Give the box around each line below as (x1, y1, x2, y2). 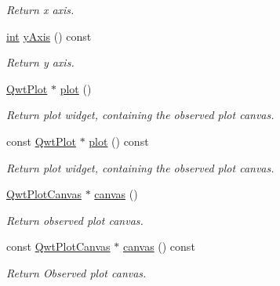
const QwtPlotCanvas (6, 238, 111, 255)
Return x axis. (6, 2, 75, 17)
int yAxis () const (6, 27, 92, 44)
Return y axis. (6, 54, 75, 71)
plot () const (89, 132, 149, 149)
